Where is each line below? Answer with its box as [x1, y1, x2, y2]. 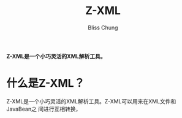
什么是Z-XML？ [6, 76, 85, 90]
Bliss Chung [88, 24, 118, 31]
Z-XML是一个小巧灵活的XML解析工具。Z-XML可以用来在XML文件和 [6, 97, 176, 105]
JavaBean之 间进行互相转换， [6, 105, 82, 112]
